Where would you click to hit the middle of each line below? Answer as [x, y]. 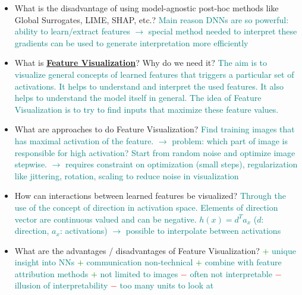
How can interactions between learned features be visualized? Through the [150, 196]
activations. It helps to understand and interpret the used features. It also [149, 86]
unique [284, 250]
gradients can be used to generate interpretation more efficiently [131, 42]
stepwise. [31, 164]
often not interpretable [231, 273]
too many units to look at [167, 285]
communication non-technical [140, 262]
